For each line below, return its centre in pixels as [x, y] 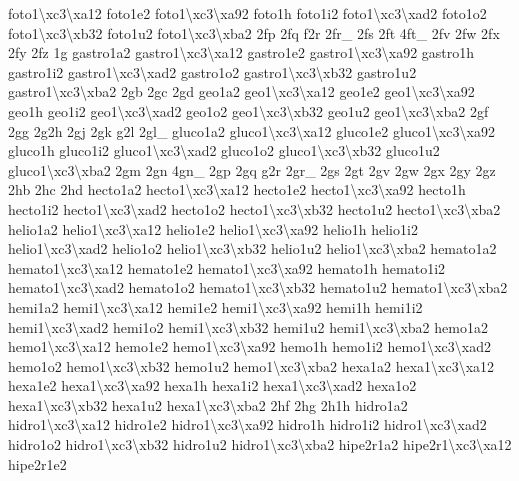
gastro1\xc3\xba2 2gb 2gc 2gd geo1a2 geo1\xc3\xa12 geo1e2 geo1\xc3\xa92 [241, 91]
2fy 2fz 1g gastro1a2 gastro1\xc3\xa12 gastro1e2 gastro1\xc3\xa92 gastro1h [241, 52]
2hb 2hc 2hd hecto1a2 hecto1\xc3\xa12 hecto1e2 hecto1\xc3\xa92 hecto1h [237, 189]
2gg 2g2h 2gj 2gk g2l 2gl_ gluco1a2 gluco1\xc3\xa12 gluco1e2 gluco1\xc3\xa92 [251, 130]
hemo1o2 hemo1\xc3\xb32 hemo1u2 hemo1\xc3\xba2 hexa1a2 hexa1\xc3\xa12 [251, 365]
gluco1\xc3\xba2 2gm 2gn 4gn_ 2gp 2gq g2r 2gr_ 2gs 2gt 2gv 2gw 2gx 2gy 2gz [252, 169]
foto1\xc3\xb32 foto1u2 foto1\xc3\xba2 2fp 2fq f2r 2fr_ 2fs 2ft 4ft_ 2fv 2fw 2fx [254, 32]
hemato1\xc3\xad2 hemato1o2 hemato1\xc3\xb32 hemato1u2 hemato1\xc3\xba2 [258, 287]
